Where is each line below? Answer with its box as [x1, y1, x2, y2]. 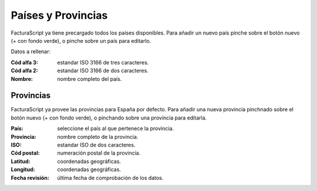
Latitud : [11, 158, 31, 165]
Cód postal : [11, 149, 41, 156]
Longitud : [11, 166, 35, 173]
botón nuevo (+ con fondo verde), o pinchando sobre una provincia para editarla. [11, 114, 207, 121]
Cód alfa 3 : [11, 59, 38, 66]
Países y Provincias [11, 9, 108, 22]
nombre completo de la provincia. [57, 133, 139, 140]
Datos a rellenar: [11, 48, 51, 55]
